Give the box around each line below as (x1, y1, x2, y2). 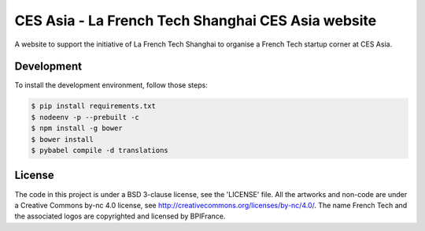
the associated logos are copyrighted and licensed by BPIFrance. (14, 211, 226, 221)
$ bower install (31, 135, 94, 143)
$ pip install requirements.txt (31, 102, 157, 110)
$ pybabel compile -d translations (31, 146, 168, 155)
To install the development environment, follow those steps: (14, 80, 208, 90)
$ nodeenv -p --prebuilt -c (31, 113, 139, 121)
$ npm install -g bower (31, 124, 124, 133)
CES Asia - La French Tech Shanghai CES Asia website (14, 12, 377, 29)
